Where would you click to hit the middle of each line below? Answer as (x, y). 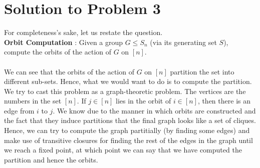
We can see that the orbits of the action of (69, 71)
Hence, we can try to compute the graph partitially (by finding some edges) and (127, 130)
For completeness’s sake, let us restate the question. (83, 32)
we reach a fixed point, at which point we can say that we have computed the (123, 150)
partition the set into (202, 71)
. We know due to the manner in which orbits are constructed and (154, 110)
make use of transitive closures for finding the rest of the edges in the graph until (128, 140)
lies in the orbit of (144, 101)
